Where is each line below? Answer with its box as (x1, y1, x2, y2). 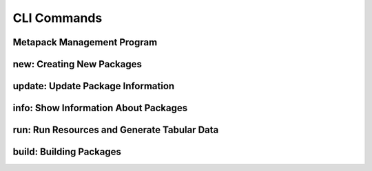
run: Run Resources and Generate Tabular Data (12, 124, 219, 136)
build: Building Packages (12, 146, 122, 158)
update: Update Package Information (12, 80, 175, 92)
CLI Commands (12, 10, 103, 25)
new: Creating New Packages (12, 58, 143, 70)
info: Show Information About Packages (12, 102, 188, 114)
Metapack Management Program (12, 36, 158, 48)
